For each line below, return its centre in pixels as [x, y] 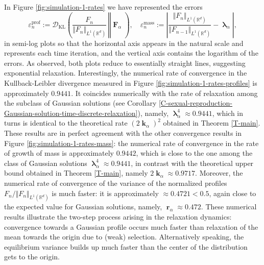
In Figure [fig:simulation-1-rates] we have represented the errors [103, 7]
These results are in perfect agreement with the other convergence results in [123, 133]
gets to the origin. [32, 257]
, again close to [233, 193]
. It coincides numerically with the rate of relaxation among [164, 93]
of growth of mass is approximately [59, 153]
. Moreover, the [219, 173]
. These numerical [229, 207]
